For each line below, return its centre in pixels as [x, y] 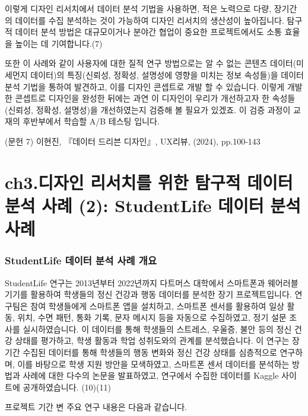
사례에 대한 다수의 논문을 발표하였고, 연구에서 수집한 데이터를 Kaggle [151, 375]
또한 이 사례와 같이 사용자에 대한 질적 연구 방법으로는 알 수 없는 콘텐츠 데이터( [151, 63]
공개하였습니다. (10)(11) [67, 387]
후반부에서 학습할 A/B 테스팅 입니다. [91, 121]
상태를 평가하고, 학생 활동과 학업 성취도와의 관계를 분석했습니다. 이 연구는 [152, 340]
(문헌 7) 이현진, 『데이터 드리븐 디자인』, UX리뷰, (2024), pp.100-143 [133, 141]
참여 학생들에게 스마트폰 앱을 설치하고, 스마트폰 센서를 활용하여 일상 [157, 305]
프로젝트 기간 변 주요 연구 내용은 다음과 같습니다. [96, 407]
